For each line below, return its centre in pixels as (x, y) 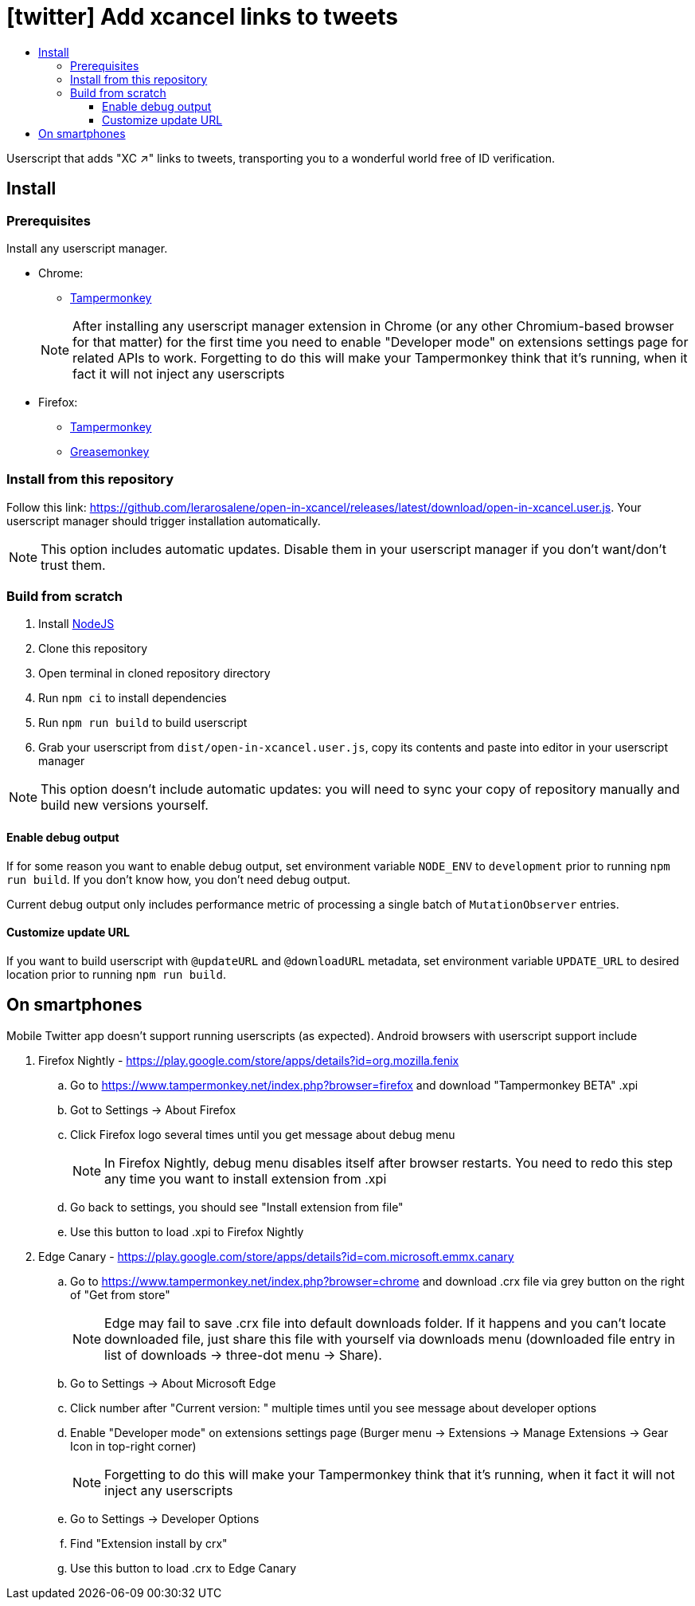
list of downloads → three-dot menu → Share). (243, 1355)
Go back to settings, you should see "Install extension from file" (237, 1207)
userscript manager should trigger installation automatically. (164, 520)
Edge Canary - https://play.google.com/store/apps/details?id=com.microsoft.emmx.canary (276, 1256)
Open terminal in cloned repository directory (154, 673)
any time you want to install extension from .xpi (246, 1178)
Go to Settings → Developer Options (165, 1518)
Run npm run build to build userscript (143, 723)
